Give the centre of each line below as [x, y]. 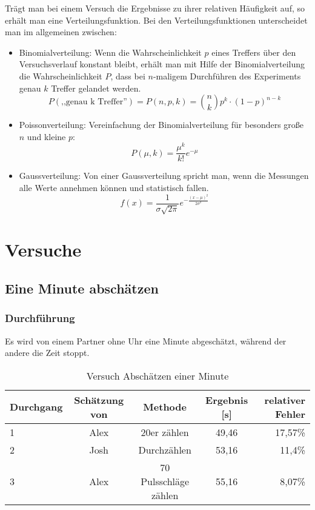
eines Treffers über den [254, 52]
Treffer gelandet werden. [96, 88]
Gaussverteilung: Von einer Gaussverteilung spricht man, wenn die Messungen [164, 176]
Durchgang [36, 407]
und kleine [46, 136]
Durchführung [40, 318]
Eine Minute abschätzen [82, 288]
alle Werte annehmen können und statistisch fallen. [114, 188]
